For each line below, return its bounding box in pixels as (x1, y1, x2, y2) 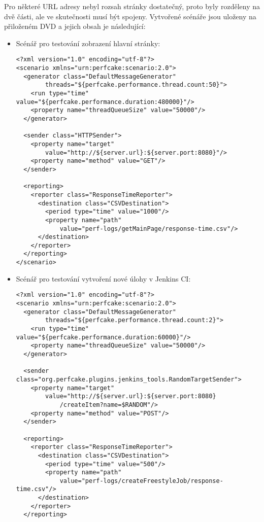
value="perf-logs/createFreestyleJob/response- (59, 477, 223, 484)
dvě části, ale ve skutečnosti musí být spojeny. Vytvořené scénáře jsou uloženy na (4, 11, 256, 21)
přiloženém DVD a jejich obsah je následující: (4, 21, 146, 31)
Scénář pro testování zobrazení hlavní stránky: (16, 38, 160, 48)
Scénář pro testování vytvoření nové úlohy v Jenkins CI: (16, 273, 191, 284)
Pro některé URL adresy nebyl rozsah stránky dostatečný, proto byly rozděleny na (4, 1, 260, 11)
